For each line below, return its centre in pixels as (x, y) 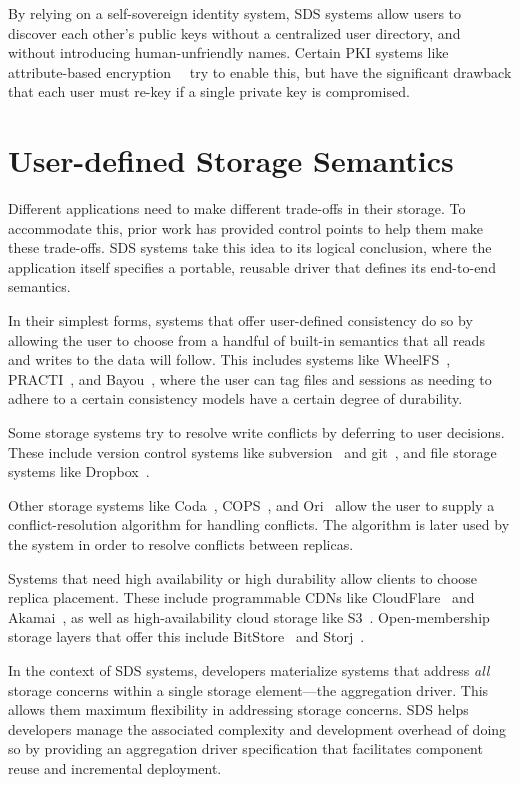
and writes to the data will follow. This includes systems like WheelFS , (229, 359)
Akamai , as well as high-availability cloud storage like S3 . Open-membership (249, 616)
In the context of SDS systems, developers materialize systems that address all (249, 669)
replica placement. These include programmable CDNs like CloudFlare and (241, 597)
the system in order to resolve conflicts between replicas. (181, 544)
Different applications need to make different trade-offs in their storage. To (237, 208)
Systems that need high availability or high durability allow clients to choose (243, 577)
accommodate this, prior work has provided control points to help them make (245, 227)
